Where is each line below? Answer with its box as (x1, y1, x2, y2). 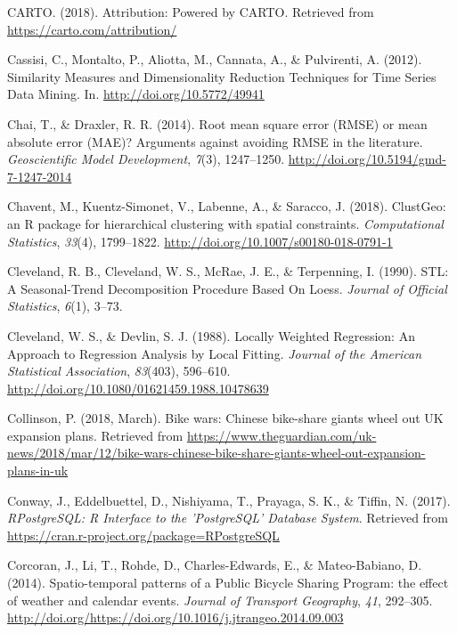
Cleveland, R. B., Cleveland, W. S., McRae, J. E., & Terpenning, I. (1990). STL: (7, 262, 449, 280)
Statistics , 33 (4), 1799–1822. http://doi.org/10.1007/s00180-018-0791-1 (7, 231, 393, 250)
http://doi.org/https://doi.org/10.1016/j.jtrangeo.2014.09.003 (7, 608, 344, 627)
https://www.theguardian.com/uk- (186, 426, 377, 444)
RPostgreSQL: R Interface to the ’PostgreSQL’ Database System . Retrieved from (7, 508, 449, 527)
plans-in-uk (7, 461, 69, 480)
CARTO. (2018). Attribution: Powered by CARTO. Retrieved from (7, 3, 374, 20)
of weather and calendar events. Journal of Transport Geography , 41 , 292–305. (7, 590, 433, 609)
